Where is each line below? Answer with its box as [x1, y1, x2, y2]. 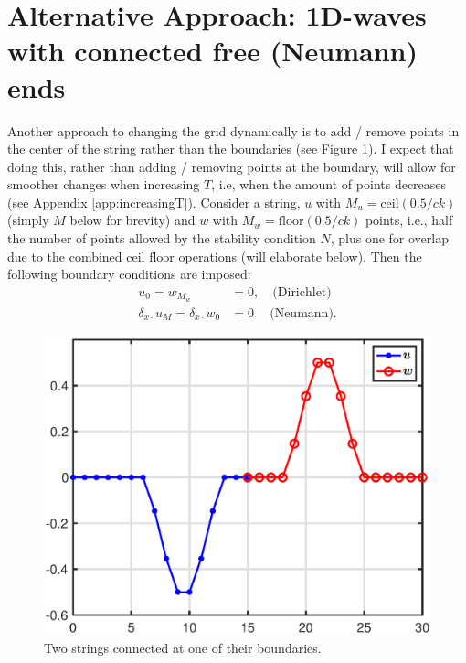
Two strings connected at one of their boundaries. [44, 637, 322, 657]
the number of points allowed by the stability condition [7, 229, 316, 248]
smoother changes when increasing [7, 175, 200, 194]
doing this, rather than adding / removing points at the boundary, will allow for [7, 156, 456, 176]
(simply [7, 210, 49, 230]
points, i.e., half [365, 210, 453, 230]
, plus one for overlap [330, 229, 449, 248]
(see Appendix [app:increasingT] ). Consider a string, [7, 192, 301, 211]
